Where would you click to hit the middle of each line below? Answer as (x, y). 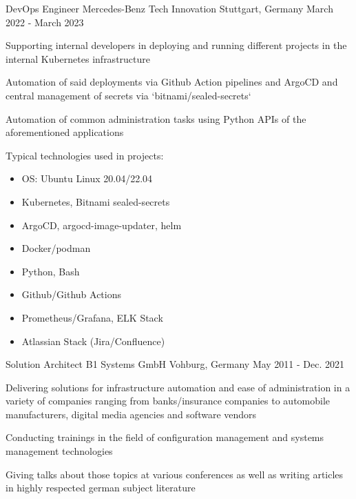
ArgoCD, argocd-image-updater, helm (102, 225)
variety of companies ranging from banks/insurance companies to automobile (168, 401)
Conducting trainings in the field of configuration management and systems (165, 437)
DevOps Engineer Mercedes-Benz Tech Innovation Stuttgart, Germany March (169, 8)
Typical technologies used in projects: (85, 155)
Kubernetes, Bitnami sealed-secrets (96, 201)
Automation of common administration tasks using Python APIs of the (156, 118)
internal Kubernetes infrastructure (78, 58)
